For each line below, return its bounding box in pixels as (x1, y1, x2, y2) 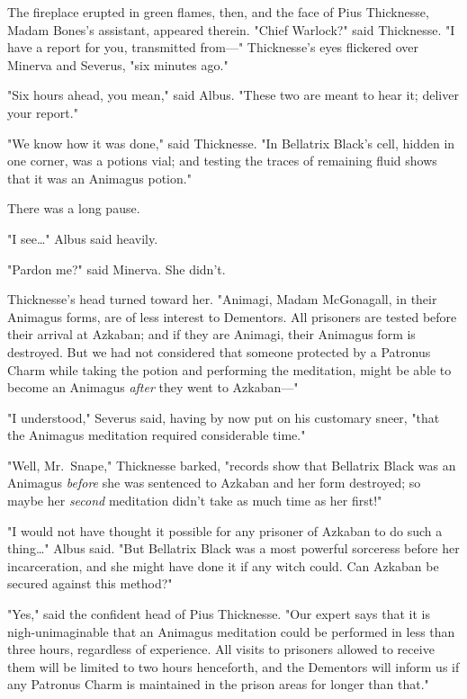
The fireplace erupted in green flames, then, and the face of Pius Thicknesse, (7, 3, 429, 21)
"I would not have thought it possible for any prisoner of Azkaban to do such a (7, 521, 443, 540)
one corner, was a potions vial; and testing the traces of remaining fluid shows (7, 151, 437, 170)
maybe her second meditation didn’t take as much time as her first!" (7, 491, 382, 510)
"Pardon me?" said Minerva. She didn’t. (7, 259, 226, 278)
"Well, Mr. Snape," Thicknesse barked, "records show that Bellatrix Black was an (7, 455, 456, 474)
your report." (7, 103, 78, 121)
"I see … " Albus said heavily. (7, 229, 158, 247)
